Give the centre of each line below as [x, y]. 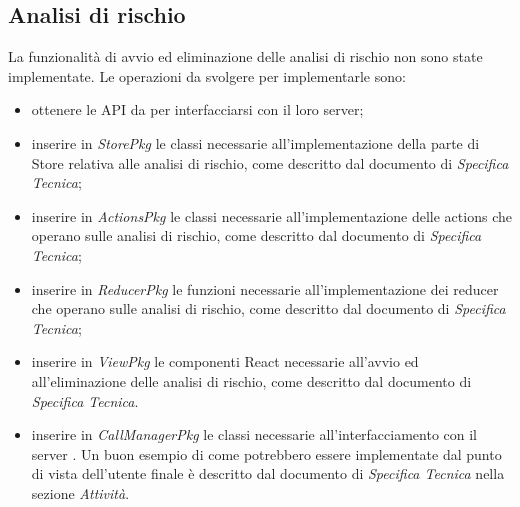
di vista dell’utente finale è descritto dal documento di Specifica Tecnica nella [268, 473]
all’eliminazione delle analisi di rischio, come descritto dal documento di [251, 380]
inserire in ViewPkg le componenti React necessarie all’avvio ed [225, 361]
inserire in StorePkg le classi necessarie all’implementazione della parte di [255, 142]
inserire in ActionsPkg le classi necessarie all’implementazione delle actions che [271, 215]
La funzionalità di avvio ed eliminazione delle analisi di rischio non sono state [245, 56]
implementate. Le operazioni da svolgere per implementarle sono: [207, 75]
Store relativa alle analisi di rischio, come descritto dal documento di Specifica [270, 162]
